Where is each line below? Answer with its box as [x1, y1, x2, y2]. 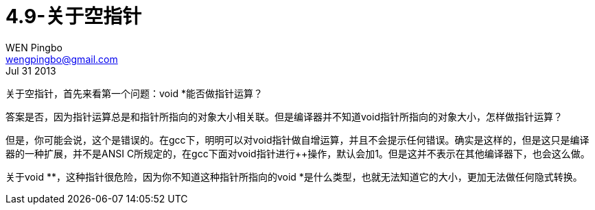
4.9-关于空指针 [5, 5, 142, 28]
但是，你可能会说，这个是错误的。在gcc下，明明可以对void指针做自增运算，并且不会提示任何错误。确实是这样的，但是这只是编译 [5, 133, 590, 146]
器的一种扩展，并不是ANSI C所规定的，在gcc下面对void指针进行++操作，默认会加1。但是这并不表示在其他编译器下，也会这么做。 [5, 147, 590, 159]
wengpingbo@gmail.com [5, 53, 118, 65]
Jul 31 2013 [5, 64, 56, 77]
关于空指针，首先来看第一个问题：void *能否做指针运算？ [5, 87, 263, 99]
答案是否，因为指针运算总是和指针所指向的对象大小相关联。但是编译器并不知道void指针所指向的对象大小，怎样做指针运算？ [5, 110, 563, 122]
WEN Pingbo [5, 41, 62, 53]
